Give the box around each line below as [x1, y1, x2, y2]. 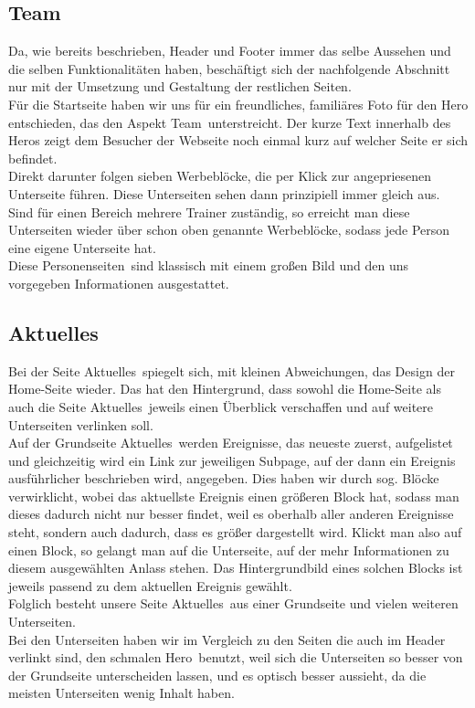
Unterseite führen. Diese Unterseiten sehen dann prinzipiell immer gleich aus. [8, 184, 440, 203]
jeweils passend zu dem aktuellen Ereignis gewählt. [8, 576, 292, 595]
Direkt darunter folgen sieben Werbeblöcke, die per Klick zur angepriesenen [8, 166, 432, 185]
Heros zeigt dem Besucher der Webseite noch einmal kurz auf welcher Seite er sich [8, 131, 469, 150]
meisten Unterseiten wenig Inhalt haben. [8, 683, 235, 703]
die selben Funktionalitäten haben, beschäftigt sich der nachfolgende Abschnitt [8, 58, 450, 78]
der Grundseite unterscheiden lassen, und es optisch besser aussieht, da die [8, 665, 427, 684]
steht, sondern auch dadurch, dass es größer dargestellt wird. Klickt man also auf [8, 523, 462, 542]
